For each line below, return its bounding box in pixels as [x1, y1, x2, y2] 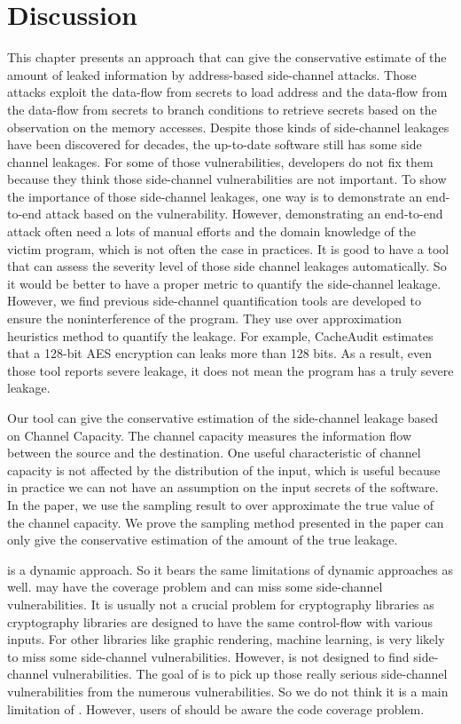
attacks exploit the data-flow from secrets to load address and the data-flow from [7, 83, 448, 101]
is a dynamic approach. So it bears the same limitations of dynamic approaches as [7, 560, 454, 578]
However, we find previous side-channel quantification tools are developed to [7, 291, 422, 310]
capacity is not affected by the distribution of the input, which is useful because [7, 460, 441, 479]
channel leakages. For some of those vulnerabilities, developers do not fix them [7, 152, 434, 171]
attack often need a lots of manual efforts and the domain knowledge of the [7, 222, 417, 241]
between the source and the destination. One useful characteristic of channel [7, 443, 421, 462]
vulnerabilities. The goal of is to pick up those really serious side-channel [51, 664, 448, 683]
